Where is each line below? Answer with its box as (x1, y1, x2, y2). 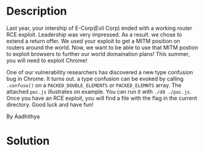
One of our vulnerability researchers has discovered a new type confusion (6, 68, 194, 75)
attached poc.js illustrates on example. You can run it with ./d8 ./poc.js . (6, 88, 192, 95)
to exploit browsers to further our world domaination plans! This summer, (6, 50, 191, 57)
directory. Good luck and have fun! (6, 100, 93, 108)
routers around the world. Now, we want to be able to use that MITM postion (6, 44, 199, 51)
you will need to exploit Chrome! (6, 57, 87, 64)
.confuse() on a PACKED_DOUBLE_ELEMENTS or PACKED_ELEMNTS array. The (6, 81, 182, 89)
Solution (6, 134, 50, 148)
